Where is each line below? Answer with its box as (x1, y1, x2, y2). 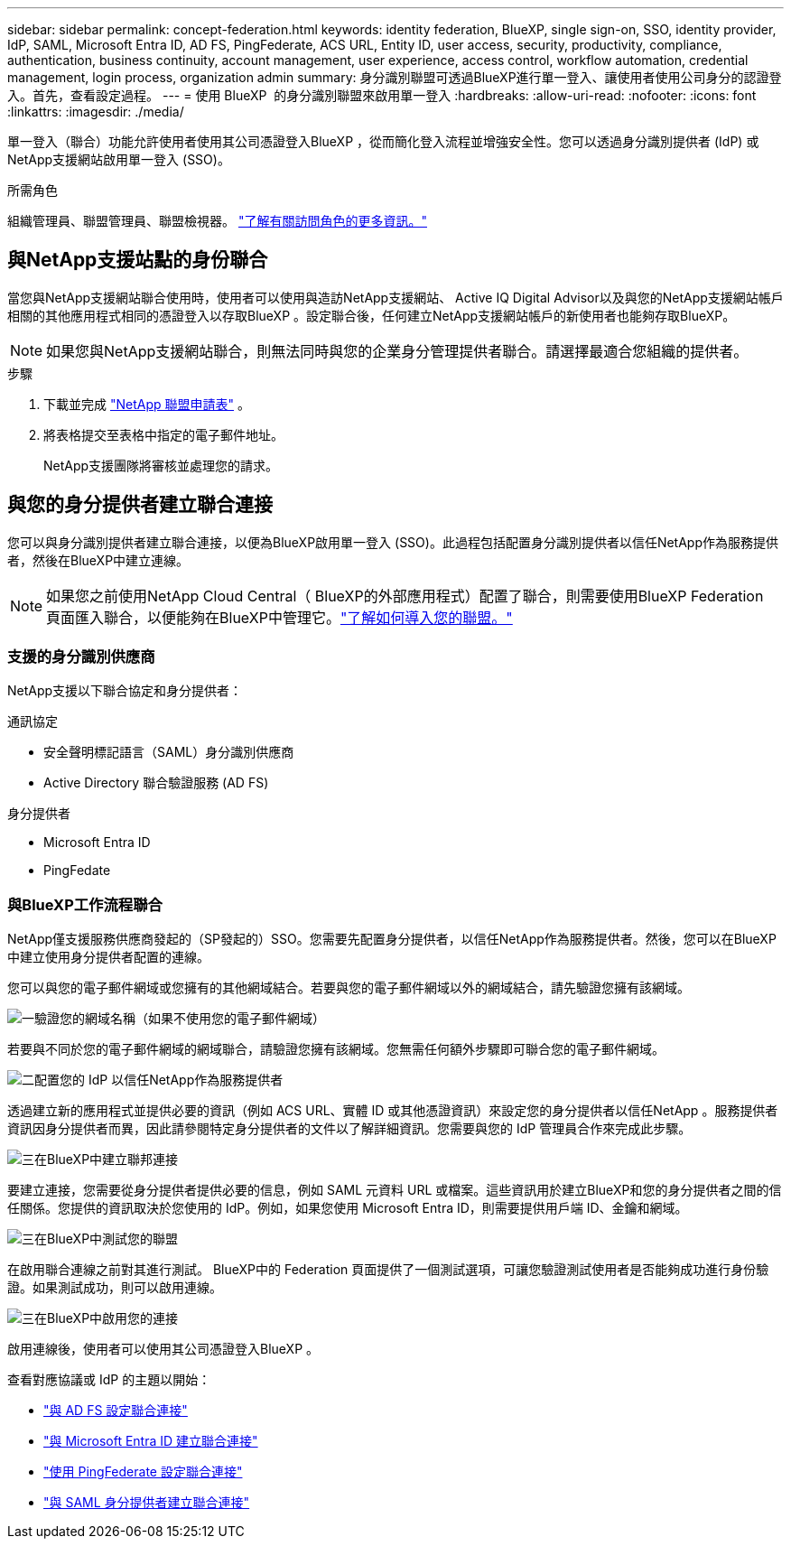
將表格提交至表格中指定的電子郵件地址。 (43, 426, 284, 442)
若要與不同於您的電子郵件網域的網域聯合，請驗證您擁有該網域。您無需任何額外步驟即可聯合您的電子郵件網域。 (7, 1041, 665, 1057)
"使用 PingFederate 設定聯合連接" (43, 1464, 243, 1480)
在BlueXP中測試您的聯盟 (34, 1231, 179, 1247)
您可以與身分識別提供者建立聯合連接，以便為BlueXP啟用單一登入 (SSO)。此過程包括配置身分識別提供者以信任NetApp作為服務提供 (7, 534, 778, 550)
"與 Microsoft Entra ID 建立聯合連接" (43, 1433, 258, 1449)
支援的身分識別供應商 (7, 647, 155, 666)
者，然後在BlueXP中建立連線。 (7, 552, 190, 568)
